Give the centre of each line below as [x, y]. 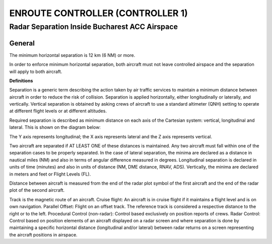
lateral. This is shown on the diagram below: [55, 127]
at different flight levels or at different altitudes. [58, 111]
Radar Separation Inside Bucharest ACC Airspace [94, 27]
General [22, 43]
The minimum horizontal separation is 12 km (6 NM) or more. [72, 55]
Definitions [21, 80]
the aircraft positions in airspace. [43, 234]
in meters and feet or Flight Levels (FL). [50, 174]
